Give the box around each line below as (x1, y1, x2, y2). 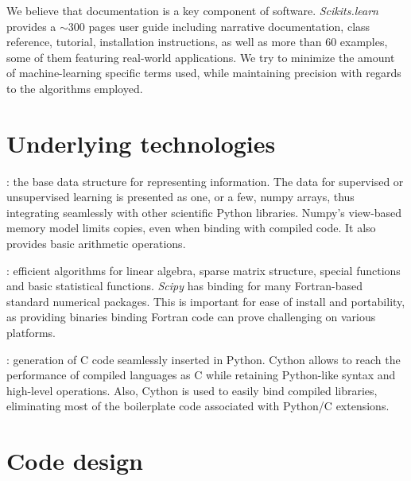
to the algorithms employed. (6, 80, 143, 96)
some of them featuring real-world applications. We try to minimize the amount (6, 48, 395, 65)
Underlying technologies (6, 126, 276, 159)
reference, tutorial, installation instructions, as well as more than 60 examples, (6, 33, 388, 50)
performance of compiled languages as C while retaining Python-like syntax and (6, 367, 396, 383)
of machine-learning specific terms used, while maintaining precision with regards (6, 64, 401, 81)
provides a (6, 17, 56, 34)
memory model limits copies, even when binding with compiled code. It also (6, 219, 376, 236)
